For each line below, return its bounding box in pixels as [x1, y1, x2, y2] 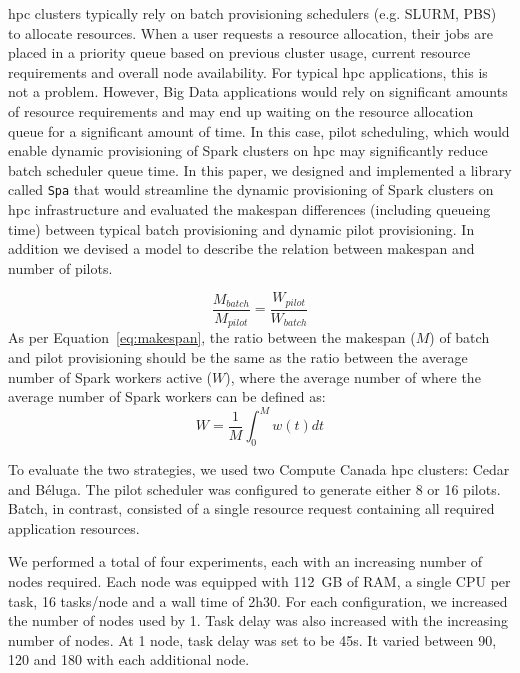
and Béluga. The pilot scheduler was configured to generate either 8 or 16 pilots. [8, 478, 501, 499]
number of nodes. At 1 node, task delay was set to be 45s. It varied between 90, [8, 629, 497, 650]
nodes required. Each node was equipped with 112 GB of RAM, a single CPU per [8, 570, 511, 591]
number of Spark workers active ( [8, 366, 213, 387]
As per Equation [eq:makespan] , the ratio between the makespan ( [8, 327, 416, 348]
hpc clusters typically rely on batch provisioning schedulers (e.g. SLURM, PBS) [8, 3, 497, 23]
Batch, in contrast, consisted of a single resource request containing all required [8, 498, 495, 519]
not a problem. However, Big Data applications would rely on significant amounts [8, 81, 508, 102]
